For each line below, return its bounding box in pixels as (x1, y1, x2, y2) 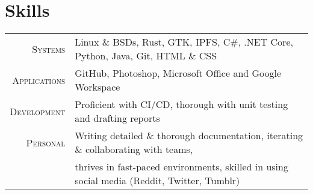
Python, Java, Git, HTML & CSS (75, 49, 217, 63)
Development (10, 104, 66, 118)
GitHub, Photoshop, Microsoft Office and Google (75, 66, 282, 80)
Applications (12, 73, 66, 87)
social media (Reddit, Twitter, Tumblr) (75, 173, 240, 188)
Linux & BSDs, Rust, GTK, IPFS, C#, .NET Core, (75, 35, 293, 49)
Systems (32, 41, 66, 56)
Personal (26, 135, 66, 149)
